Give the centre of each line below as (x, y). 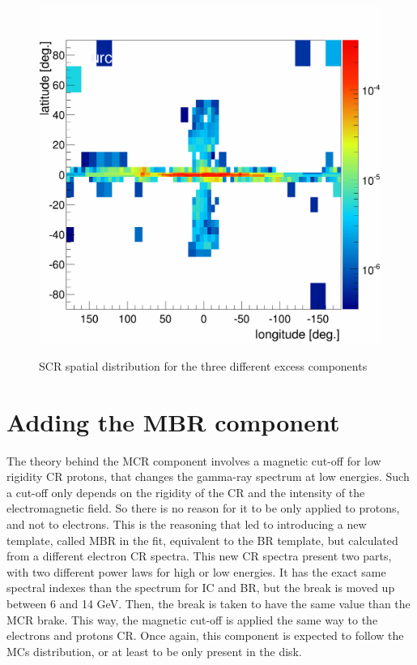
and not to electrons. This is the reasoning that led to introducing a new (187, 523)
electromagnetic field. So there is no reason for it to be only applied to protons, (203, 508)
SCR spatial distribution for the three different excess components (203, 365)
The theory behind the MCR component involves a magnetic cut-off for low (194, 460)
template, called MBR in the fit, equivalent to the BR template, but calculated (202, 540)
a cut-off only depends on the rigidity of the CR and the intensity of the (186, 492)
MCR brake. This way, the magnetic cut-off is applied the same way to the (192, 619)
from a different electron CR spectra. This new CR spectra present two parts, (199, 556)
